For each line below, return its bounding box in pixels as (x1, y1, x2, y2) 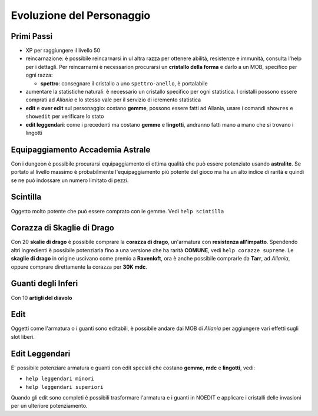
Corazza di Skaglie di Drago (11, 223, 114, 233)
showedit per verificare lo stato (25, 113, 104, 120)
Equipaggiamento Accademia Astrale (11, 144, 151, 154)
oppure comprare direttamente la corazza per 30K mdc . (11, 263, 147, 270)
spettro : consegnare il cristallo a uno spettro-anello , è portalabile (40, 80, 208, 87)
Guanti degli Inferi (11, 279, 78, 289)
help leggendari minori (25, 375, 94, 382)
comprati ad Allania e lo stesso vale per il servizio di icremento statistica (25, 96, 201, 103)
